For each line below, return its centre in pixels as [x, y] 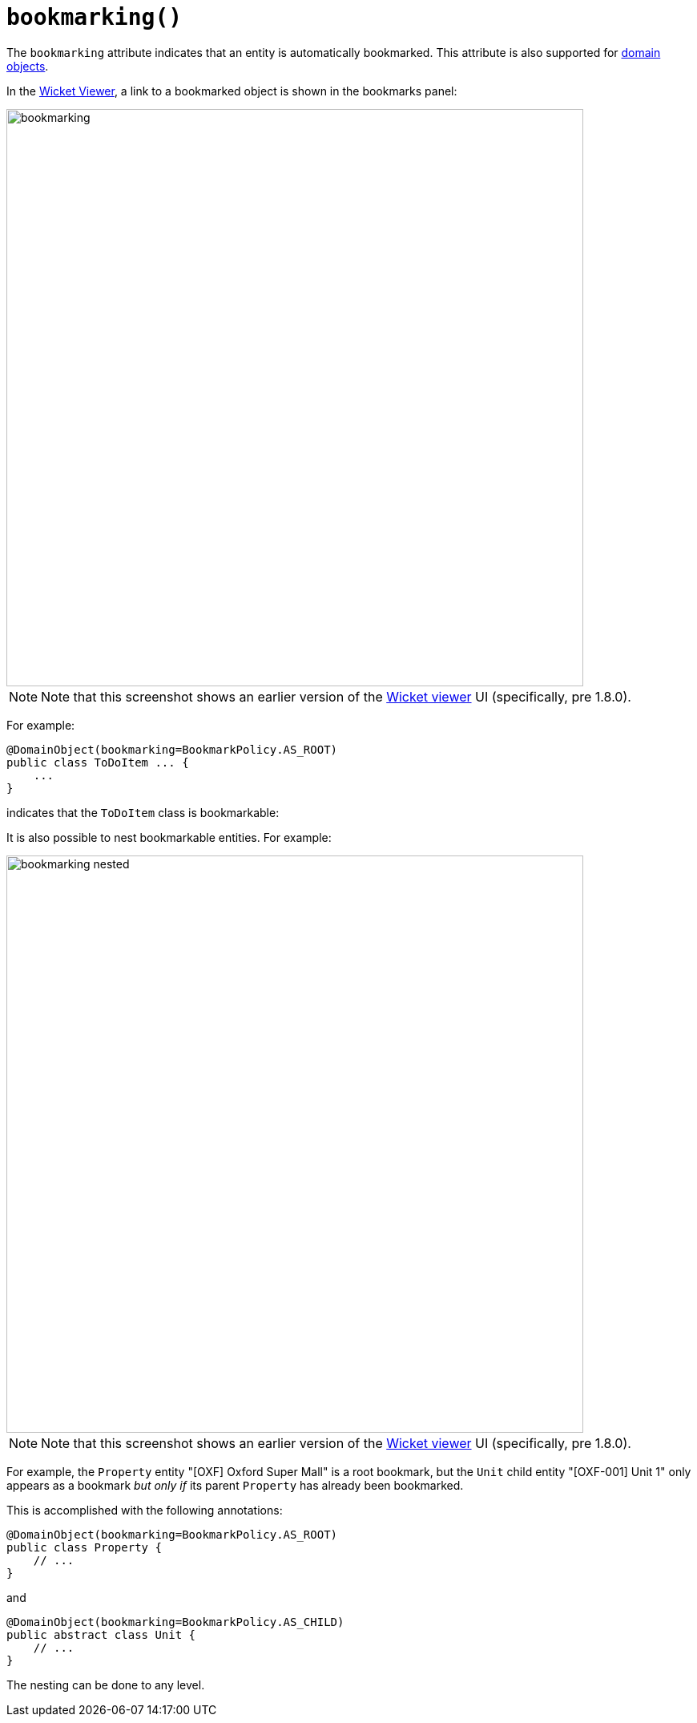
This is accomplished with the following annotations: [145, 1510]
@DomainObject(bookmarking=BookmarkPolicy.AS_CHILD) [175, 1622]
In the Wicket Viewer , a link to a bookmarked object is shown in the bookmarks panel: [232, 91]
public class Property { [84, 1547]
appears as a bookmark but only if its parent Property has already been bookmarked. [235, 1485]
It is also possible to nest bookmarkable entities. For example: [169, 837]
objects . [28, 66]
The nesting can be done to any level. [106, 1685]
